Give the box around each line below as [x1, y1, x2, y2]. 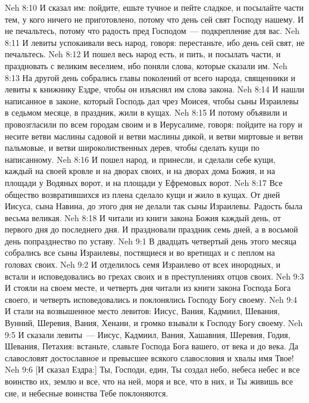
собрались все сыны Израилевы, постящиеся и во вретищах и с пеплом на [5, 246, 275, 259]
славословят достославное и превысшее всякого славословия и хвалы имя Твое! [5, 351, 294, 364]
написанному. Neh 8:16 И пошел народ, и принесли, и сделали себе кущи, [5, 153, 276, 165]
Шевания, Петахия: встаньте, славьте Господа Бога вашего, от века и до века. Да [5, 340, 298, 352]
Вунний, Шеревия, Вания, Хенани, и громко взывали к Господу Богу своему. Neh [5, 317, 303, 329]
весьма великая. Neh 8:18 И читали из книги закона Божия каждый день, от [5, 211, 281, 224]
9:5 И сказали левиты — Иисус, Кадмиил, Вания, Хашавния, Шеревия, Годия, [5, 328, 291, 340]
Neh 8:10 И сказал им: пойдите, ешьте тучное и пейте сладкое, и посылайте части [5, 1, 304, 13]
